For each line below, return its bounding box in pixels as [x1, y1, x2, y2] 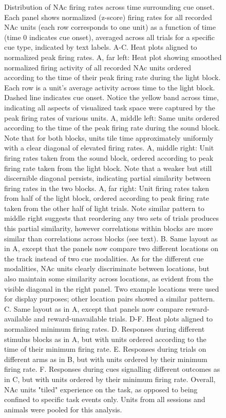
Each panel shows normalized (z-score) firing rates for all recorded [4, 11, 212, 22]
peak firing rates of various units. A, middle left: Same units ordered [4, 112, 219, 123]
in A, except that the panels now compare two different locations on [4, 243, 219, 254]
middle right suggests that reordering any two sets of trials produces [4, 213, 219, 223]
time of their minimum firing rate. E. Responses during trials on [4, 344, 206, 354]
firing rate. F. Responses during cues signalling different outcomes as [4, 364, 220, 374]
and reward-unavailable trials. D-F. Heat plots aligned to [33, 313, 213, 324]
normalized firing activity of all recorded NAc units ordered [4, 62, 191, 72]
